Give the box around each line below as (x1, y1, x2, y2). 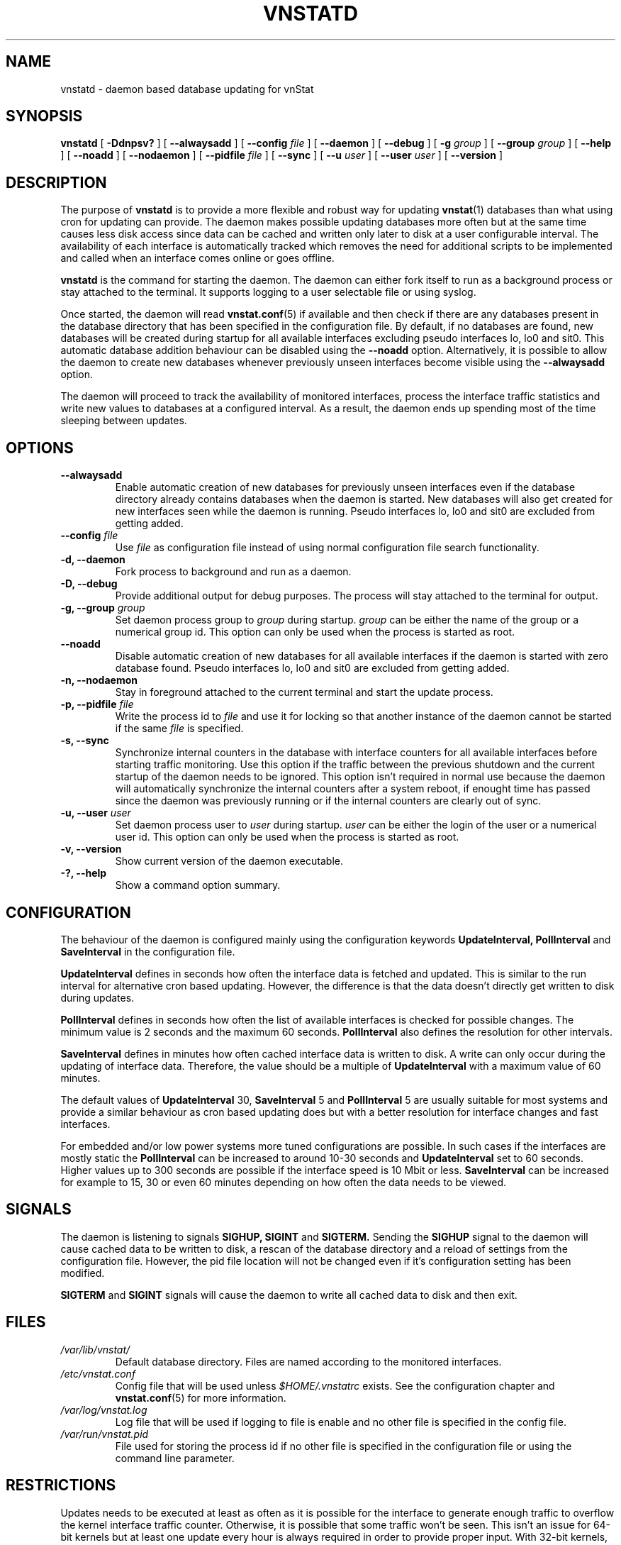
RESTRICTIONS (6, 1476, 116, 1495)
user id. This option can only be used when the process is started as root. (115, 831, 459, 843)
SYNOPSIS (6, 107, 83, 126)
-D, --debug (60, 577, 118, 590)
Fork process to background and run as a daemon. (115, 565, 352, 578)
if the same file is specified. (115, 722, 244, 735)
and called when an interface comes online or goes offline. (60, 252, 335, 265)
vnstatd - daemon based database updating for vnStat (60, 82, 314, 95)
